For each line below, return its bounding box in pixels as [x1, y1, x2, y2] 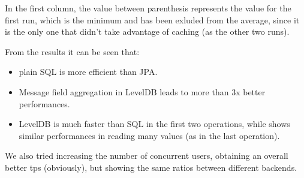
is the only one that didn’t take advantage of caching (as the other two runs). [5, 25, 290, 38]
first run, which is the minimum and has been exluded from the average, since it [5, 13, 300, 26]
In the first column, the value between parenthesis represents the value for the [5, 2, 291, 14]
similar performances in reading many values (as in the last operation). [19, 129, 280, 141]
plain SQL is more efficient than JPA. [19, 65, 158, 78]
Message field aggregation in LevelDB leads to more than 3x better [19, 85, 266, 98]
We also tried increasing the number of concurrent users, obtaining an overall [5, 149, 288, 162]
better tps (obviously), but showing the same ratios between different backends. [5, 161, 297, 173]
